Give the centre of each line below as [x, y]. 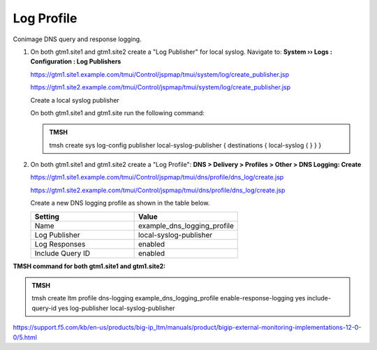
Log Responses [60, 244]
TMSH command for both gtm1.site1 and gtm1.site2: [89, 266]
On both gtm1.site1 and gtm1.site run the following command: [118, 112]
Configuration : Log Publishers [76, 61]
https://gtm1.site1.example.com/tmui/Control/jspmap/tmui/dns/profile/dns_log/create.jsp [157, 177]
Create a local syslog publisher [75, 100]
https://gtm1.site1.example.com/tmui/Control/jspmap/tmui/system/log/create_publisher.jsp [160, 74]
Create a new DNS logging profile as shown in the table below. [120, 203]
